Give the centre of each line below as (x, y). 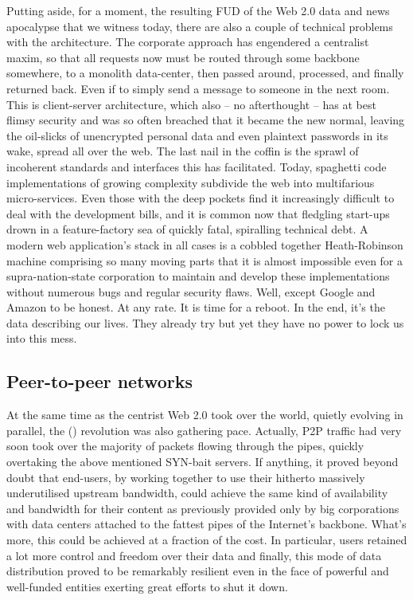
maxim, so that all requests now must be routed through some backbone (183, 57)
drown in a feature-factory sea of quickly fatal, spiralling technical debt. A (187, 229)
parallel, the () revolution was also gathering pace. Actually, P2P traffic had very (204, 430)
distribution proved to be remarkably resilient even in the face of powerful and (198, 571)
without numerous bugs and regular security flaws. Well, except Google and (191, 291)
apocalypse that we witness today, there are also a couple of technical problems (200, 26)
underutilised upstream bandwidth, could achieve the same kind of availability (197, 493)
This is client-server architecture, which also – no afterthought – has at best (191, 104)
